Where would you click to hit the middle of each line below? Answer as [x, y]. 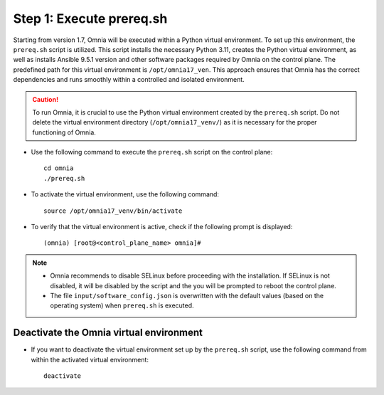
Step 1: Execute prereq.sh [90, 19]
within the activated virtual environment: [90, 359]
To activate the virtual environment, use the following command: [125, 194]
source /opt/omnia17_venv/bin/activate [113, 211]
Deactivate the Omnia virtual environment [108, 333]
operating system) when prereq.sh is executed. [122, 305]
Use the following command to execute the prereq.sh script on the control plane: [152, 152]
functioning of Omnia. [64, 132]
